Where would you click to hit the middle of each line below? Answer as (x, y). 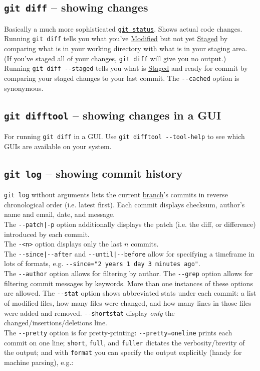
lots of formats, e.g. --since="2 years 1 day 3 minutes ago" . (102, 263)
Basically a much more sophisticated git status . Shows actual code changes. (123, 28)
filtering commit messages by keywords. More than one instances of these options (128, 283)
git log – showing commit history (93, 173)
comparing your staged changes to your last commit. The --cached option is (122, 78)
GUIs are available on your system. (58, 146)
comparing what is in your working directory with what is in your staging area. (126, 48)
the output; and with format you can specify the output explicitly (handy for (123, 352)
